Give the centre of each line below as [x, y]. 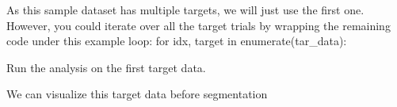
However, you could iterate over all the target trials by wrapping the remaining [198, 25]
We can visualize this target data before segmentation [137, 94]
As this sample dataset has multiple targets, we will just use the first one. [185, 10]
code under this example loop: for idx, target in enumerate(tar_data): [177, 41]
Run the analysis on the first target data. [106, 67]
